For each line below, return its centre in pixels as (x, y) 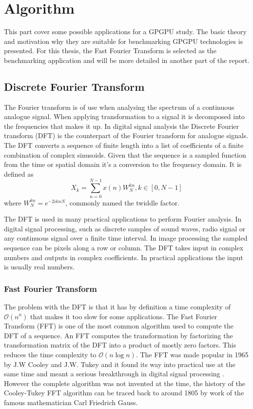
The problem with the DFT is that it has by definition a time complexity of (117, 306)
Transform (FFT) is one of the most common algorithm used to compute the (119, 326)
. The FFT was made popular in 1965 (192, 354)
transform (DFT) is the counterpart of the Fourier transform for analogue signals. (126, 135)
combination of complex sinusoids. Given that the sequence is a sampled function (125, 154)
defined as (19, 174)
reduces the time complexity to (50, 354)
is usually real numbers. (39, 267)
